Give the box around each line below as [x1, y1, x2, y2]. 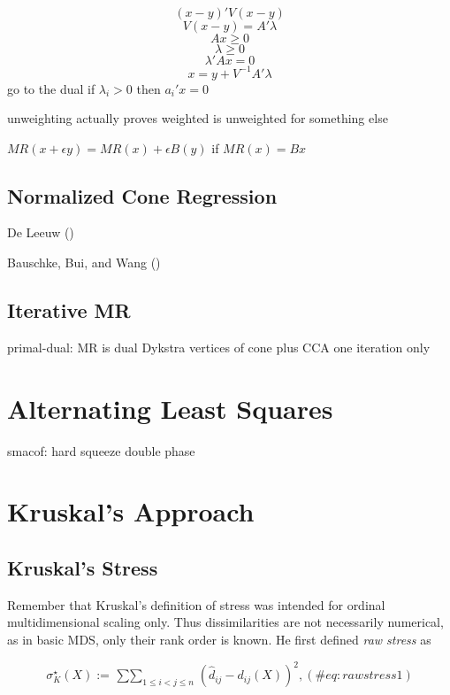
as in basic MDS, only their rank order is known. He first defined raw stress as [7, 629, 431, 648]
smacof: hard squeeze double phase [7, 441, 195, 459]
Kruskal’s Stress [7, 553, 158, 581]
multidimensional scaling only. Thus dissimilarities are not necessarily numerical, [7, 613, 444, 631]
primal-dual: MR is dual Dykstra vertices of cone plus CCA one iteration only [7, 337, 431, 356]
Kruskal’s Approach [7, 493, 255, 529]
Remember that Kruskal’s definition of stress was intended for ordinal [7, 595, 385, 614]
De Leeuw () [7, 223, 74, 242]
